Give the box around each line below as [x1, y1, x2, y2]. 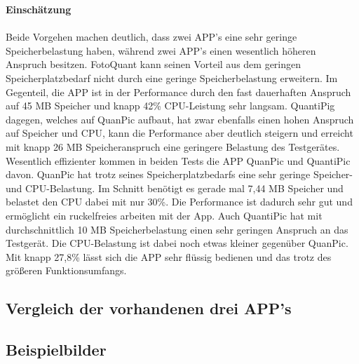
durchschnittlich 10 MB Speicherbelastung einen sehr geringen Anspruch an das [6, 222, 348, 236]
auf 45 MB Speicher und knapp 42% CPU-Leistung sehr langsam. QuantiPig [6, 98, 335, 113]
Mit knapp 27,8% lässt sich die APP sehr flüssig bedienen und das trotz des [6, 249, 332, 264]
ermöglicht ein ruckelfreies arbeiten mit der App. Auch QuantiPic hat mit [6, 208, 323, 222]
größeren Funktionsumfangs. [6, 263, 127, 278]
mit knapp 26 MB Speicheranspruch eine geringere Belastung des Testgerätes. [6, 139, 340, 154]
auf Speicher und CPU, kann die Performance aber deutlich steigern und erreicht [6, 126, 353, 140]
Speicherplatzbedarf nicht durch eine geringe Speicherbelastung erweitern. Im [6, 70, 338, 85]
